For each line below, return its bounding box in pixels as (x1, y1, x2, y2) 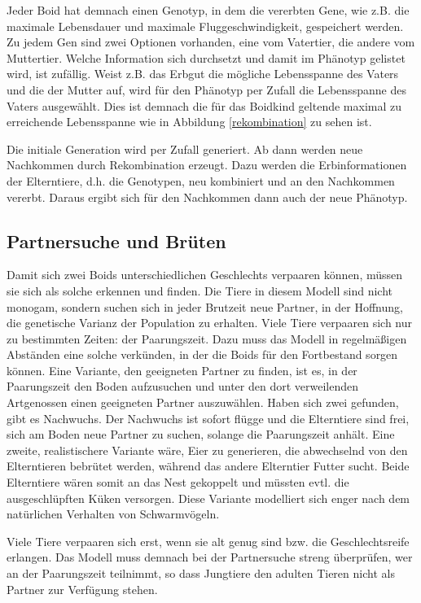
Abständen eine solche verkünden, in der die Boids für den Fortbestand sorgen (7, 346, 398, 363)
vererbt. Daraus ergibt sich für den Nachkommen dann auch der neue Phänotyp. (7, 188, 408, 205)
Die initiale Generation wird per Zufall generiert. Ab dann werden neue (7, 140, 363, 157)
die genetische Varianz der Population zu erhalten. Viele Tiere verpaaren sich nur (7, 314, 413, 331)
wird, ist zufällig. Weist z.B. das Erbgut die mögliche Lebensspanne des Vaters (7, 65, 399, 82)
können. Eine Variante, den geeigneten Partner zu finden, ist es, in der (7, 361, 357, 378)
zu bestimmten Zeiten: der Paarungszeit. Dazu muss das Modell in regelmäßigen (7, 330, 407, 347)
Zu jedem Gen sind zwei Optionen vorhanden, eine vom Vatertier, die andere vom (7, 33, 415, 50)
